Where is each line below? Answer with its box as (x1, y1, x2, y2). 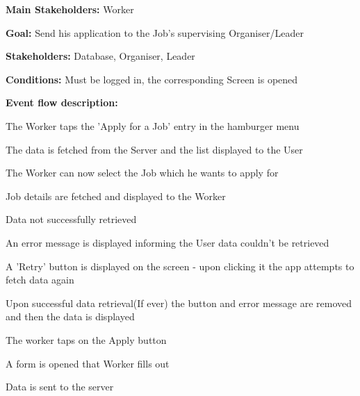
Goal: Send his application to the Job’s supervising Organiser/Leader (6, 25, 304, 40)
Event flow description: (6, 95, 118, 110)
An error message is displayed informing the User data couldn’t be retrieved (6, 235, 329, 249)
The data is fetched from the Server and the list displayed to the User (6, 142, 303, 156)
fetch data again (6, 272, 74, 287)
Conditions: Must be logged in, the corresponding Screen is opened (6, 72, 298, 86)
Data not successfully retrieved (6, 212, 137, 226)
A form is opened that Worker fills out (6, 356, 170, 370)
